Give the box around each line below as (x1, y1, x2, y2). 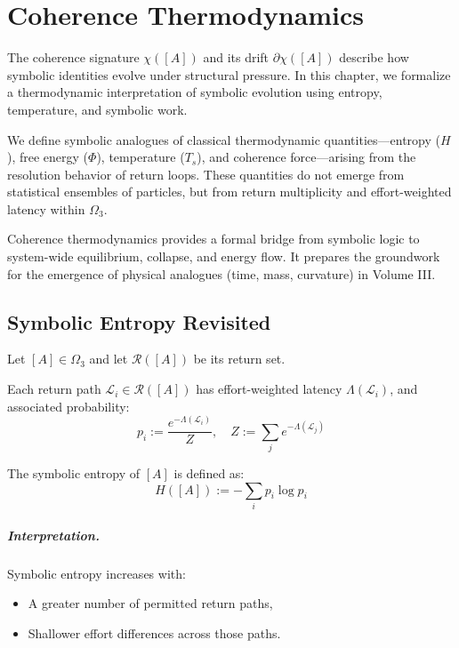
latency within (7, 199, 85, 218)
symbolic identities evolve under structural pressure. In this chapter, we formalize (7, 65, 451, 84)
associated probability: (7, 396, 130, 415)
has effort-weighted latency (196, 380, 342, 398)
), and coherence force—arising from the (197, 148, 416, 166)
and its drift (203, 48, 270, 67)
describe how (339, 48, 409, 67)
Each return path (7, 380, 101, 398)
